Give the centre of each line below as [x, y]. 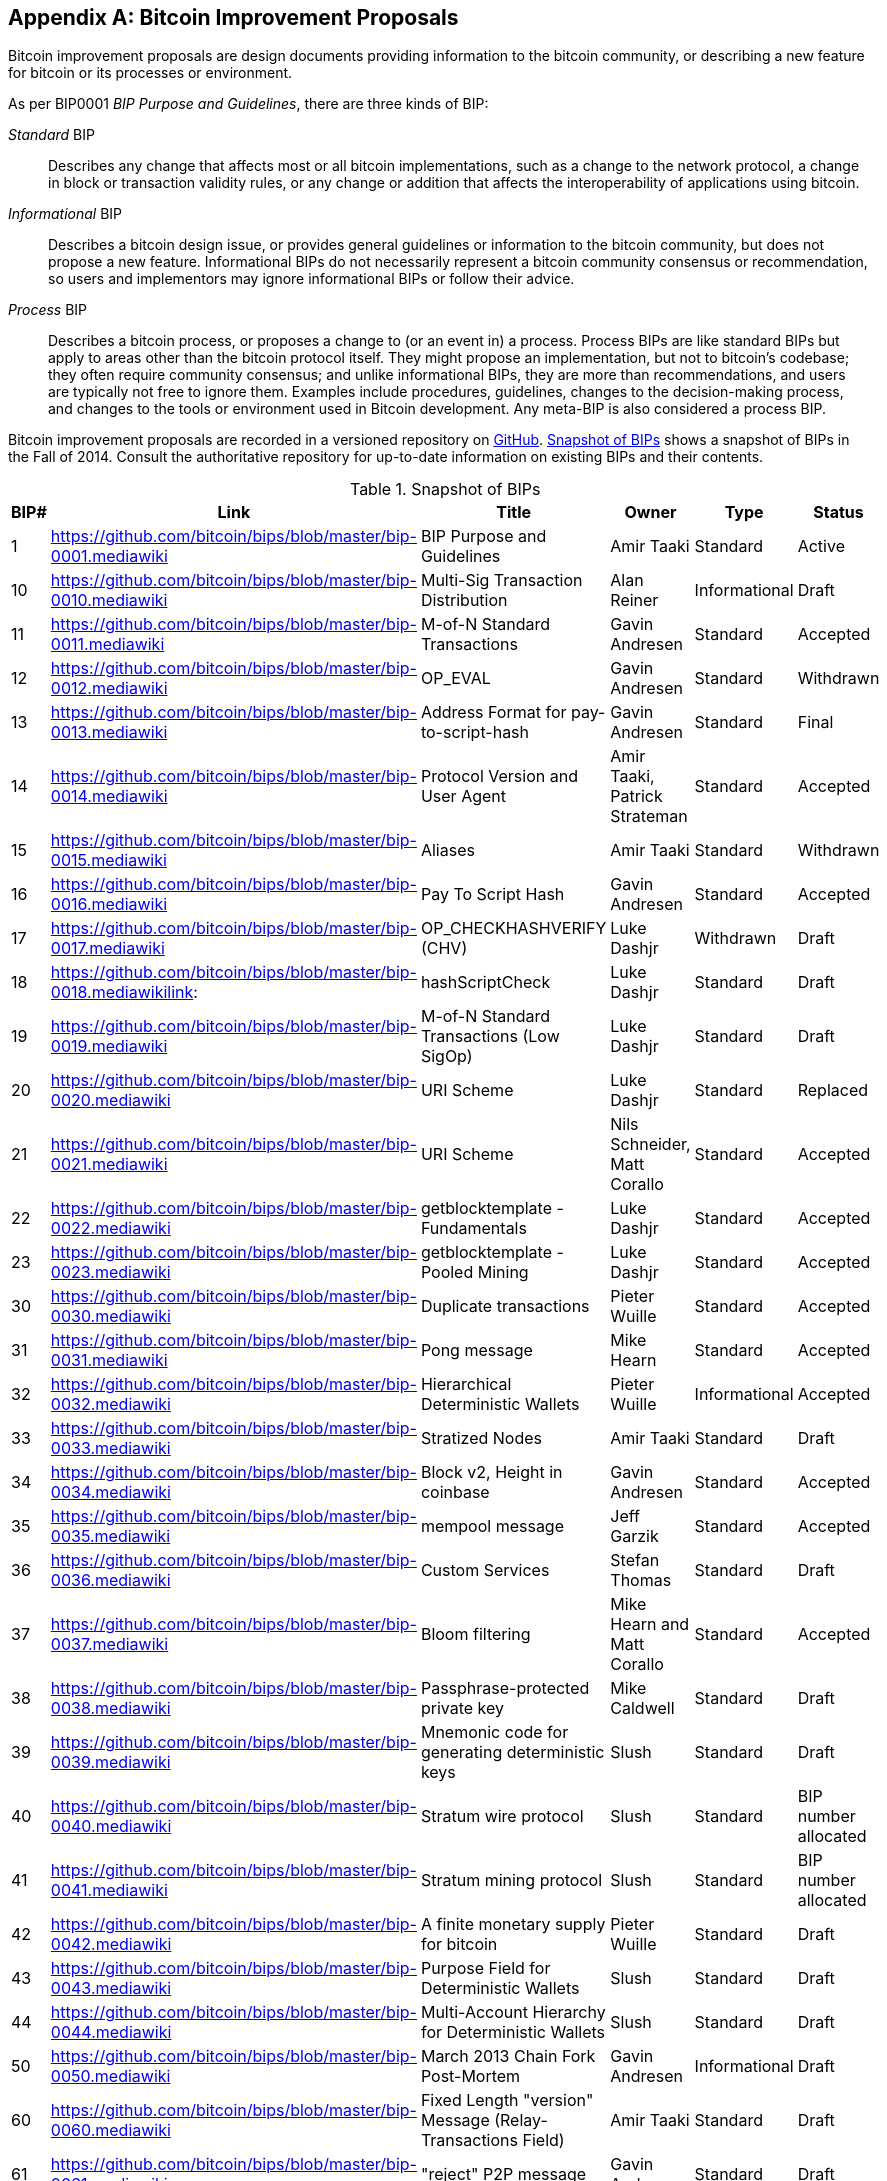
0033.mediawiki [110, 1448]
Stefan [635, 1560]
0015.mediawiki [108, 860]
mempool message [492, 1526]
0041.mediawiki [109, 1890]
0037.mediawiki [109, 1644]
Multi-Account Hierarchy [513, 2012]
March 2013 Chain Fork [508, 2056]
